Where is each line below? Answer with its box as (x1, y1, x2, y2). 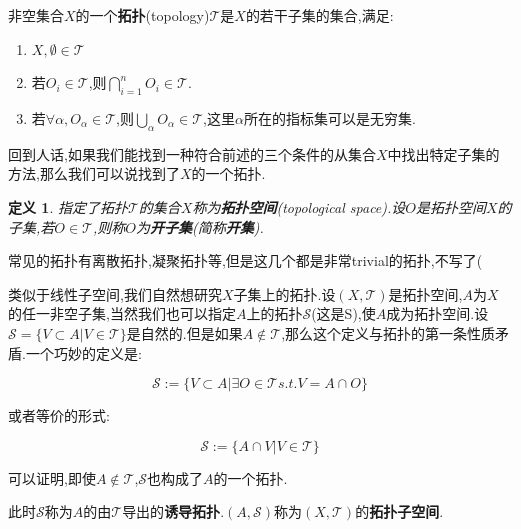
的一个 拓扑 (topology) (75, 5, 210, 25)
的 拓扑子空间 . (355, 501, 444, 522)
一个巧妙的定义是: (25, 342, 142, 363)
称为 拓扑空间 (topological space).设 (192, 196, 406, 217)
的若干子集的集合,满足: (245, 5, 394, 25)
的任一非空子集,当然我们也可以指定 (8, 303, 236, 324)
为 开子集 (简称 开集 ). (135, 216, 264, 237)
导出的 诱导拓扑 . (122, 501, 225, 522)
